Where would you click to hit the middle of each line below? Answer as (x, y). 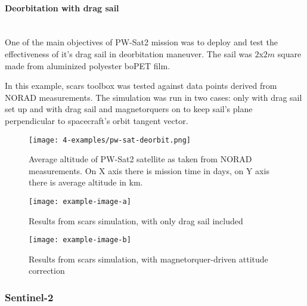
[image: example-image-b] (80, 240)
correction (47, 271)
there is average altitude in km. (86, 182)
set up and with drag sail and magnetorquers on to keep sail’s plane (129, 109)
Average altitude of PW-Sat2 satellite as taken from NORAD (140, 159)
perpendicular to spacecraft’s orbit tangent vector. (97, 120)
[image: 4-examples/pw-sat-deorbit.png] (110, 140)
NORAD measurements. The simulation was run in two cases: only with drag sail (153, 97)
